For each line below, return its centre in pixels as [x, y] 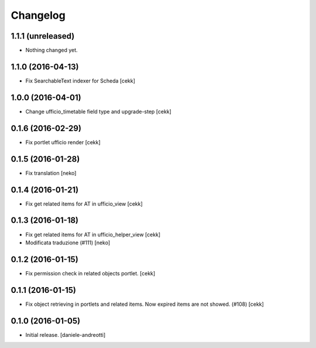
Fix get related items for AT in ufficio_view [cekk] [84, 204]
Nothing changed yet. [52, 50]
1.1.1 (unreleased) [43, 36]
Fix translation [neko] [51, 173]
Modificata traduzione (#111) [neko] [68, 243]
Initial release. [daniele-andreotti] [66, 335]
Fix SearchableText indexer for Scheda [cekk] [80, 81]
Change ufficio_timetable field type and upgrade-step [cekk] [99, 111]
